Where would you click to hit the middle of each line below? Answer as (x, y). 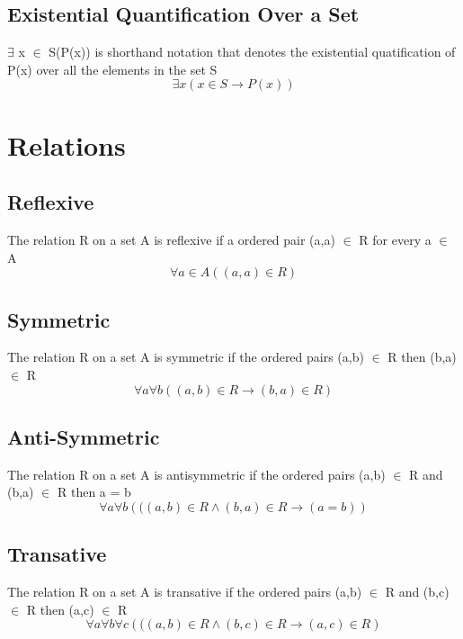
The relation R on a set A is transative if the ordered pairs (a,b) (185, 592)
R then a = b (94, 492)
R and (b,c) (417, 592)
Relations (67, 144)
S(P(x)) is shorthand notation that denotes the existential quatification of (252, 52)
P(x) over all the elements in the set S (112, 69)
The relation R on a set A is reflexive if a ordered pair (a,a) (171, 239)
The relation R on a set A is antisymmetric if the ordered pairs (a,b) (196, 474)
